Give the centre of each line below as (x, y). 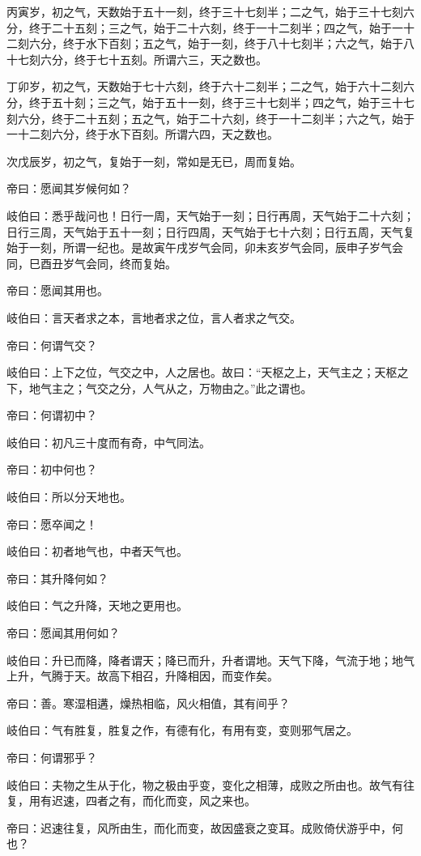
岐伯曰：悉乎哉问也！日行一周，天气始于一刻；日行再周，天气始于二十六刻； (210, 215)
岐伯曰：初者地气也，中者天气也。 (97, 551)
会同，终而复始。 (131, 263)
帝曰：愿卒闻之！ (52, 524)
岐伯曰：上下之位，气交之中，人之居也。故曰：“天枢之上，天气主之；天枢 (202, 372)
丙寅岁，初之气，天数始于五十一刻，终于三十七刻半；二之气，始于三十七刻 (205, 11)
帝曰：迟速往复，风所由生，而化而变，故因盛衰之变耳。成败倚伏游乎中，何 (205, 827)
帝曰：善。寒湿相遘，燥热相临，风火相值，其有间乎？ (148, 703)
